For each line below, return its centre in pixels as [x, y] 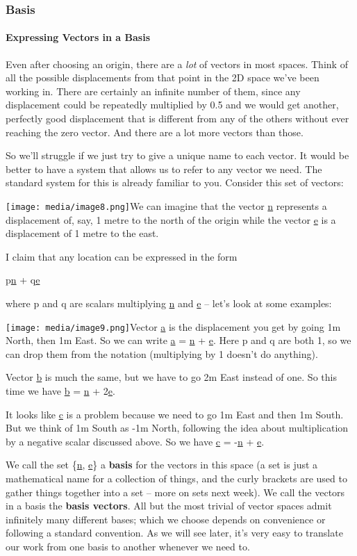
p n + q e [23, 280]
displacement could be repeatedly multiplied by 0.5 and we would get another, [172, 105]
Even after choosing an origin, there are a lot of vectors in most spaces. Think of [177, 64]
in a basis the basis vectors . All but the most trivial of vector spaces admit [169, 506]
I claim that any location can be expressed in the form [122, 256]
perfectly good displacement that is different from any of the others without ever [177, 118]
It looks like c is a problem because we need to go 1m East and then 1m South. [175, 414]
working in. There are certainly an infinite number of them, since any [153, 91]
